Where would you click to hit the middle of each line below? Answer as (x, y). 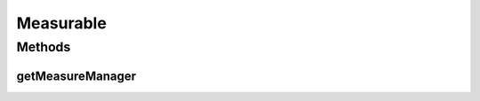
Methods (44, 47)
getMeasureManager (76, 76)
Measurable (61, 23)
